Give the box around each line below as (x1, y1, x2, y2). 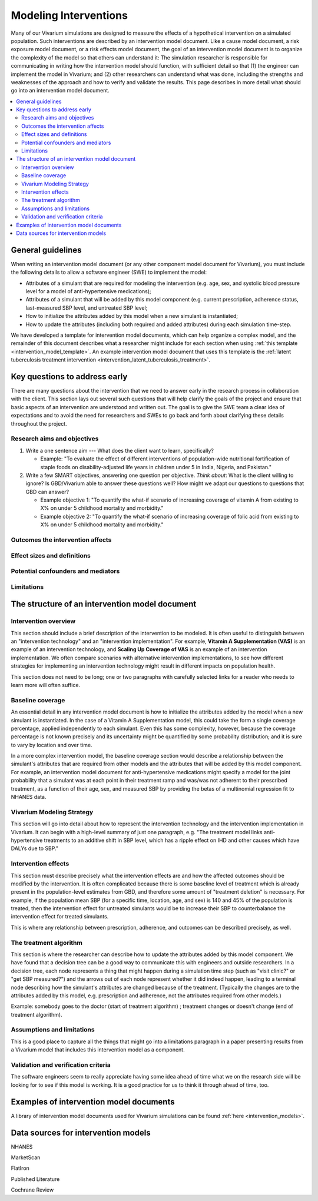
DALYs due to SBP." (11, 845, 59, 852)
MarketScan (11, 1154, 41, 1161)
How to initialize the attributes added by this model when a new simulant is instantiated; (25, 313, 238, 320)
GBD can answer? (25, 488, 69, 495)
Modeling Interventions (11, 9, 128, 22)
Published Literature (11, 1175, 60, 1183)
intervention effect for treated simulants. (11, 913, 109, 920)
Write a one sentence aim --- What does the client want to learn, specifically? (25, 447, 214, 454)
